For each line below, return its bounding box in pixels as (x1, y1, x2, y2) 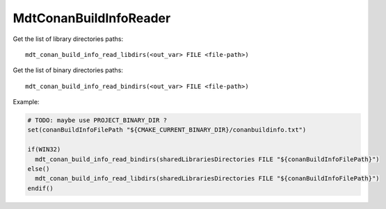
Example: (13, 98, 40, 106)
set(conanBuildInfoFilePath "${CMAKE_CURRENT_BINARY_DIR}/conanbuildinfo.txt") (27, 126, 307, 134)
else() (27, 165, 50, 173)
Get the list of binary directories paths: (13, 66, 123, 74)
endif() (27, 184, 54, 192)
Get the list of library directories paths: (13, 35, 124, 43)
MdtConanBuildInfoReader (13, 10, 171, 26)
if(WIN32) (27, 146, 61, 153)
